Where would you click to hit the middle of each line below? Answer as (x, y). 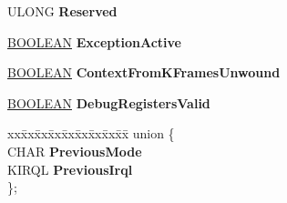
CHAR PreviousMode (75, 151)
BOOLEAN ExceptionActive (94, 41)
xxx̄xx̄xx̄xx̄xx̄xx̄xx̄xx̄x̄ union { (91, 133)
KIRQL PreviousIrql (70, 169)
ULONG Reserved (62, 11)
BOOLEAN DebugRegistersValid (109, 102)
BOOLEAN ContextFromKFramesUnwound (144, 72)
